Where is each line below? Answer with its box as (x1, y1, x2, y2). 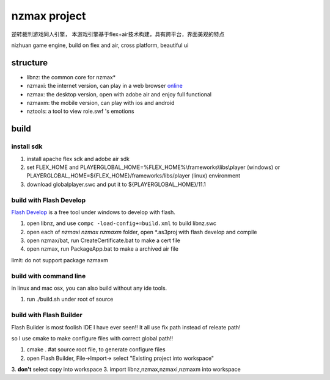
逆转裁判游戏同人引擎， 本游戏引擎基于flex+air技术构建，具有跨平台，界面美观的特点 (11, 30, 225, 38)
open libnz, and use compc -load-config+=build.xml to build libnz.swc (26, 220, 217, 227)
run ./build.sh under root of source (26, 296, 114, 303)
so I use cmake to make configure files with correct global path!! (11, 334, 174, 342)
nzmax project (11, 9, 86, 23)
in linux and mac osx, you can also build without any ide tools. (11, 284, 167, 292)
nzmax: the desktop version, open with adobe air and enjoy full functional (26, 90, 212, 98)
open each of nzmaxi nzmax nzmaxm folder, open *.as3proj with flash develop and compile (26, 228, 257, 235)
